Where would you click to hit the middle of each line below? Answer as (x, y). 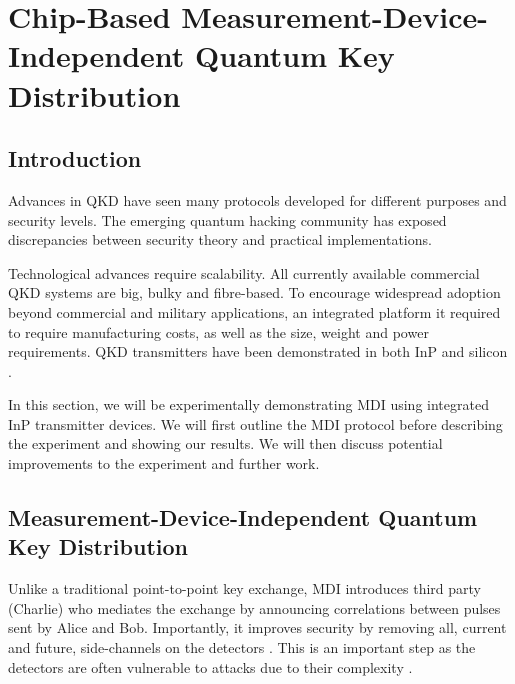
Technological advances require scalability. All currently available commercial (244, 272)
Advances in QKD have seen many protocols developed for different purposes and (257, 199)
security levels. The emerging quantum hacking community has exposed (227, 219)
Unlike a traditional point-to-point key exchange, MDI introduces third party (245, 588)
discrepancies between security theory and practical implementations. (220, 239)
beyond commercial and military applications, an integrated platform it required (254, 311)
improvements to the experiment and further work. (164, 463)
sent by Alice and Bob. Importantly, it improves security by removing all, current (257, 627)
